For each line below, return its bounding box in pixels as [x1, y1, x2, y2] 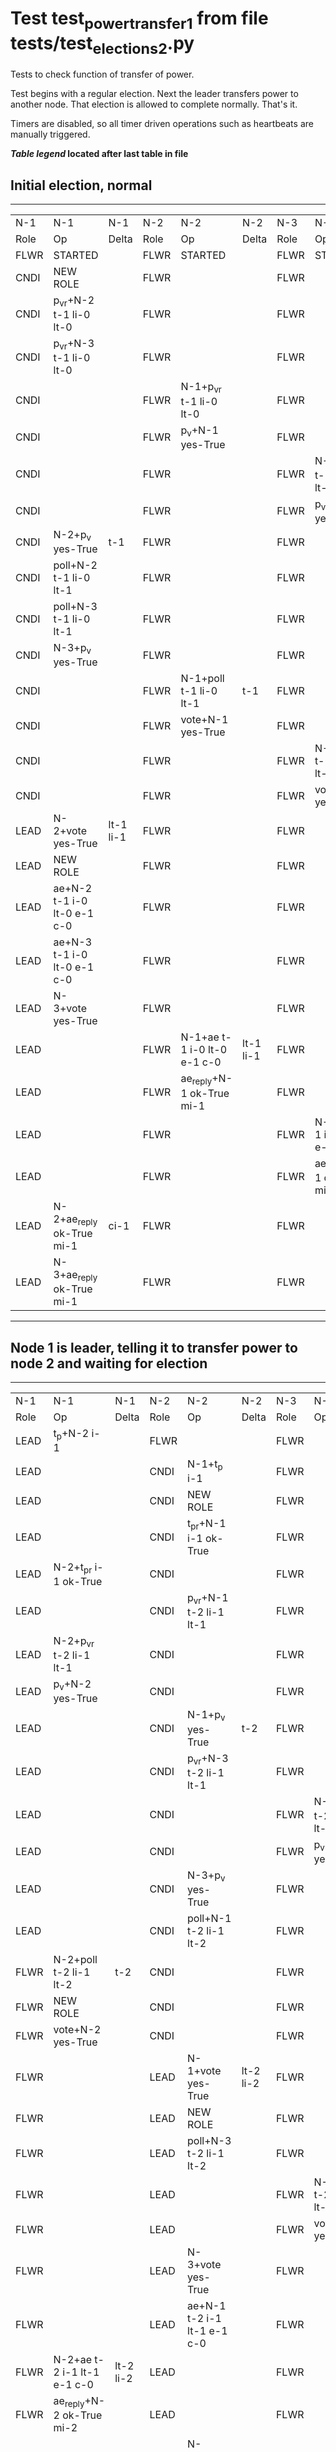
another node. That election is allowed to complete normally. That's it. [10, 98, 298, 111]
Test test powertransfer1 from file [10, 7, 269, 33]
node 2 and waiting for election [10, 1355, 208, 1372]
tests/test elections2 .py [10, 32, 195, 58]
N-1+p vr [180, 380, 222, 396]
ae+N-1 [187, 2299, 227, 2313]
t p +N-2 [53, 1427, 90, 1442]
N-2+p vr [53, 1633, 95, 1650]
